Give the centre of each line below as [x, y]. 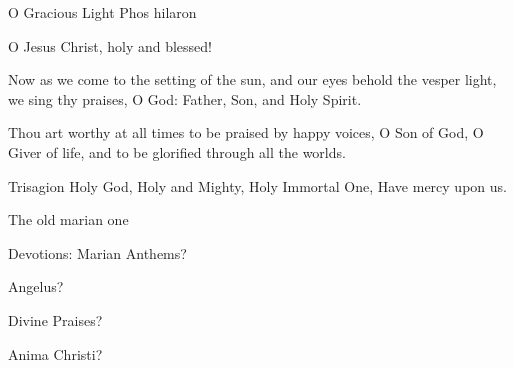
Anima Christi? [55, 353]
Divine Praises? [55, 319]
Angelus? [36, 286]
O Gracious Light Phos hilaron [102, 12]
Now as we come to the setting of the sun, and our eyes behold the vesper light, [252, 79]
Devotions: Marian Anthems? [97, 252]
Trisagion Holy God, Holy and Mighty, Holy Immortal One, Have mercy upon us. [257, 185]
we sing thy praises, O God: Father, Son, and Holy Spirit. [185, 98]
